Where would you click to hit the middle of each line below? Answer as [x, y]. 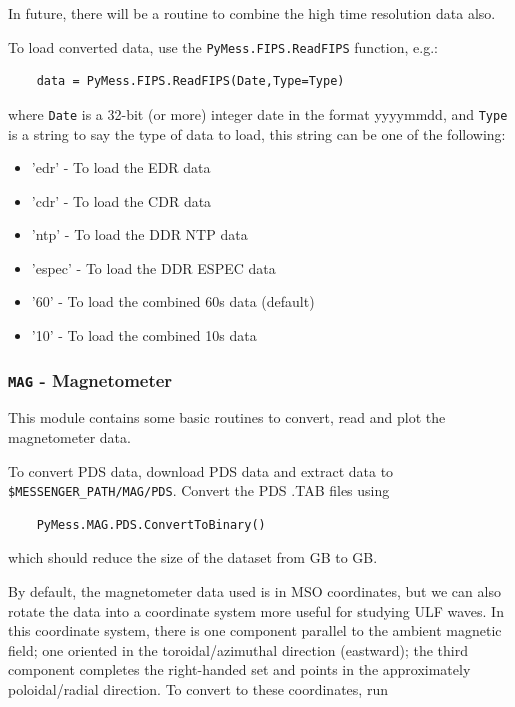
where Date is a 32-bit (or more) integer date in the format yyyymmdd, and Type [258, 113]
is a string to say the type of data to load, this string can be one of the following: [257, 133]
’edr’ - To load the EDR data [121, 167]
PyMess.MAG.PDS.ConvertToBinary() [151, 524]
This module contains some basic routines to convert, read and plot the [227, 417]
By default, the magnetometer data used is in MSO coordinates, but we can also [254, 591]
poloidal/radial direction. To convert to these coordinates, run [198, 689]
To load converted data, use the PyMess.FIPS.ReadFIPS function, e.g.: [223, 46]
